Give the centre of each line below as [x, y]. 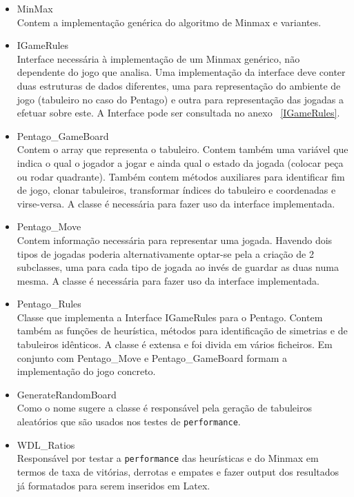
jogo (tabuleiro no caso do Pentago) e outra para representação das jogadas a [180, 99]
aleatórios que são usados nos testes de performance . [129, 422]
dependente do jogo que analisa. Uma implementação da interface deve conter [181, 72]
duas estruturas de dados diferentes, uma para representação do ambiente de [179, 85]
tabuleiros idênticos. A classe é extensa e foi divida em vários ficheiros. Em [175, 344]
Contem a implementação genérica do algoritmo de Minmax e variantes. [169, 22]
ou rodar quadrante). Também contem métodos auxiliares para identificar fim [181, 176]
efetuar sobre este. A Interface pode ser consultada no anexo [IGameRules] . [178, 113]
